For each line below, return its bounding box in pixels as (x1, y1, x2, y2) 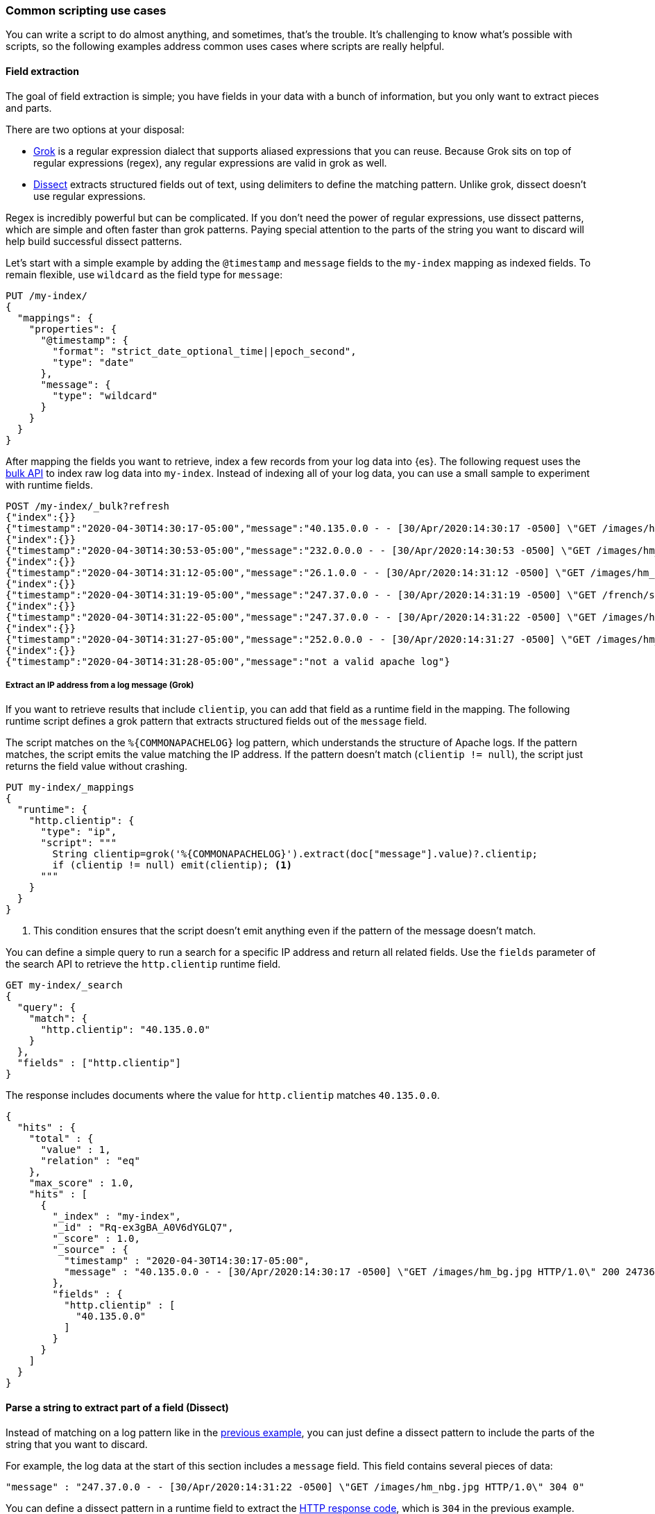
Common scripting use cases (6, 3, 167, 17)
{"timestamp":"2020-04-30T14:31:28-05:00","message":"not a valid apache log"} (6, 655, 450, 667)
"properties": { (28, 323, 117, 335)
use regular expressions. (33, 190, 146, 202)
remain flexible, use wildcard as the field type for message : (6, 268, 283, 280)
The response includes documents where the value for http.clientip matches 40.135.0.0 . (6, 1089, 440, 1102)
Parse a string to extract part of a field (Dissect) (6, 1401, 229, 1413)
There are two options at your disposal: (6, 123, 185, 135)
